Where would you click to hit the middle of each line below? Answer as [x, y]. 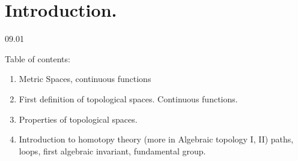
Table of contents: [38, 58]
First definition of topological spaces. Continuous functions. [128, 98]
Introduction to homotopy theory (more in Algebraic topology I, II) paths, [156, 139]
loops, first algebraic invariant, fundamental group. [112, 151]
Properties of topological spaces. [78, 119]
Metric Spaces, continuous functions [85, 79]
